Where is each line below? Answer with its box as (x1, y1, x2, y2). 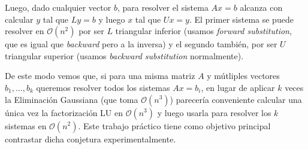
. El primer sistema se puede (189, 13, 294, 25)
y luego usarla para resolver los (157, 106, 271, 118)
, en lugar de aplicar (201, 81, 275, 93)
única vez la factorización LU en (5, 106, 123, 118)
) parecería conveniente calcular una (170, 93, 302, 105)
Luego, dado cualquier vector (5, 1, 111, 13)
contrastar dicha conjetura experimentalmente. (5, 132, 176, 145)
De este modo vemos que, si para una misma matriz (5, 69, 195, 82)
